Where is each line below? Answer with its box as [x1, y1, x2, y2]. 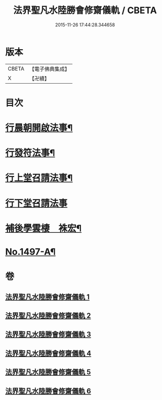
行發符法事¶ [5, 148, 55, 159]
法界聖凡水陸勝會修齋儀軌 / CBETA [13, 5, 157, 16]
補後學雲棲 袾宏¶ [5, 223, 82, 234]
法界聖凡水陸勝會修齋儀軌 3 [5, 330, 91, 339]
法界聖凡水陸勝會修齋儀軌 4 [5, 349, 92, 357]
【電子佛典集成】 [29, 65, 70, 72]
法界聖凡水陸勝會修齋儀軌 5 [5, 368, 91, 377]
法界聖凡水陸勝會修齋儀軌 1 [5, 293, 90, 301]
